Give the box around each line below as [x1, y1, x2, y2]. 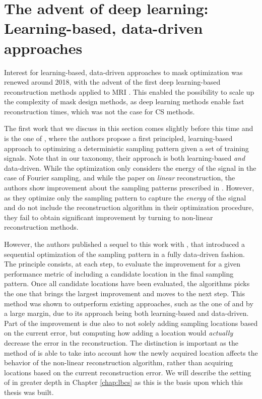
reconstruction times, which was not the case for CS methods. [4, 106, 195, 116]
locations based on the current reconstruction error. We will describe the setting [4, 367, 251, 377]
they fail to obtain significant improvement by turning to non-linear [4, 212, 213, 222]
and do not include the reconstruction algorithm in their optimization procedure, [4, 202, 254, 213]
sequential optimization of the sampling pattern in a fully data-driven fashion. [4, 248, 245, 259]
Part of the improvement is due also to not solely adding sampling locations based [4, 317, 258, 328]
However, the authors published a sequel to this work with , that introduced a [4, 239, 245, 249]
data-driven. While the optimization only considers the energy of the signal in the [4, 162, 256, 173]
